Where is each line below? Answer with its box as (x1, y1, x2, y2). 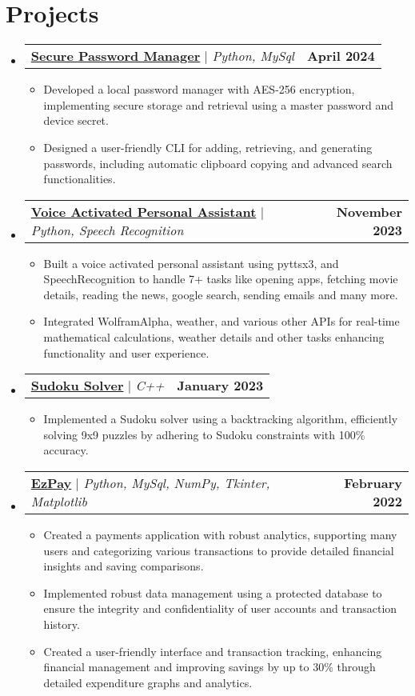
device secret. (43, 112, 109, 129)
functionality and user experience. (43, 344, 209, 361)
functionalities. (43, 170, 116, 187)
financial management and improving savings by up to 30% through (43, 658, 376, 675)
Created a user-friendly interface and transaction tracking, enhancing (43, 642, 382, 659)
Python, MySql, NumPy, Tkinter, (83, 474, 270, 493)
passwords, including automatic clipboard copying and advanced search (43, 154, 393, 171)
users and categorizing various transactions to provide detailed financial (43, 542, 394, 558)
